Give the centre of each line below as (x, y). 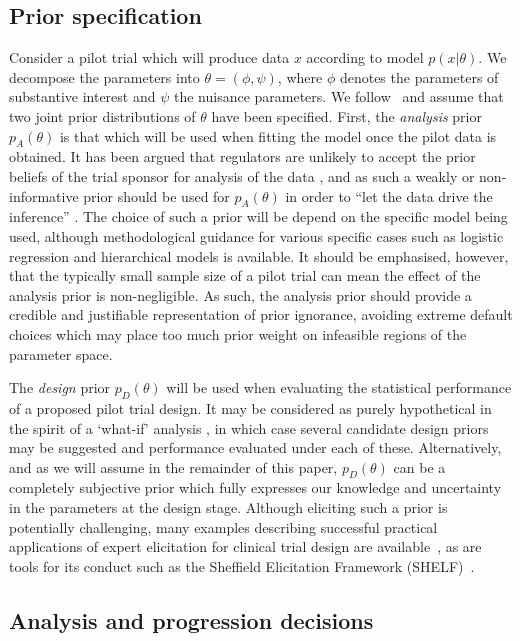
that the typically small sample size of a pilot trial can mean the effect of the (245, 275)
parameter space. (61, 353)
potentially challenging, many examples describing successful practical (223, 526)
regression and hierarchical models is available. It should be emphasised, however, (259, 255)
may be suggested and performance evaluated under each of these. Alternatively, (255, 447)
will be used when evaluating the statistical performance (339, 387)
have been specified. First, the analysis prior (346, 115)
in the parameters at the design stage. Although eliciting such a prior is (228, 507)
